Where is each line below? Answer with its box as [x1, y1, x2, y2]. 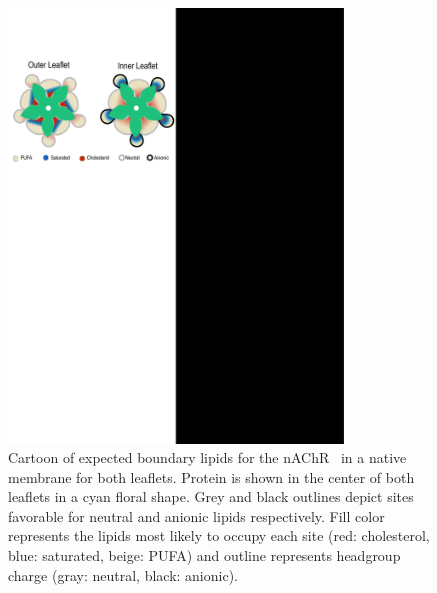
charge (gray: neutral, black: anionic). [8, 564, 238, 585]
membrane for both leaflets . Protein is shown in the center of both [8, 466, 415, 487]
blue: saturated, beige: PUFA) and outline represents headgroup [8, 545, 401, 566]
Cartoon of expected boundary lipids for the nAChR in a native [8, 447, 407, 468]
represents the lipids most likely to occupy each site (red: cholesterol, [8, 525, 430, 546]
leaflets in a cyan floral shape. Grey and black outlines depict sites [8, 486, 414, 507]
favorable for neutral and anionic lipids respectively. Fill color [8, 505, 385, 526]
